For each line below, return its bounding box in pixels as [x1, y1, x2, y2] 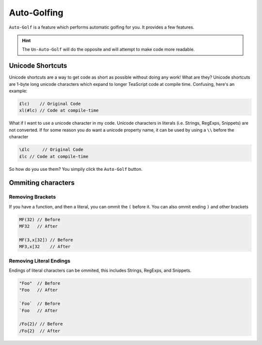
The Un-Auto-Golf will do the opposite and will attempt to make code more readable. [22, 47, 195, 52]
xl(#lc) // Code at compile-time [19, 108, 99, 114]
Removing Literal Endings [9, 257, 70, 264]
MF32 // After [19, 224, 58, 229]
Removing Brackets [9, 194, 56, 200]
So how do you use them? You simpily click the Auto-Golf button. [9, 166, 143, 172]
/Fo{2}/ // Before [19, 321, 63, 327]
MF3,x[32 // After [19, 244, 71, 249]
